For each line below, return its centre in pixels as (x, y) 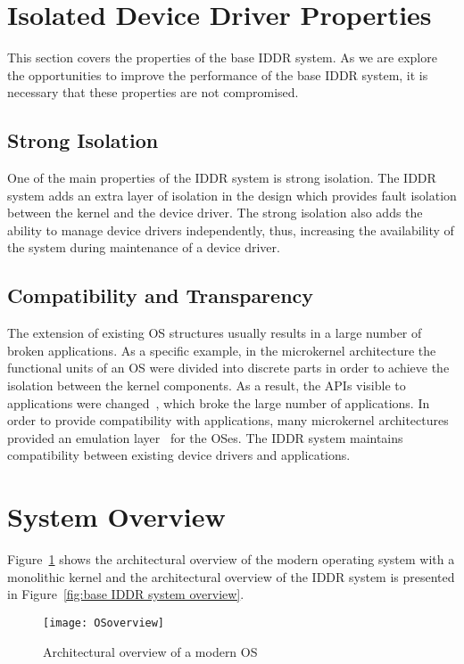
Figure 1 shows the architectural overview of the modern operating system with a (231, 559)
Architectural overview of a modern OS (150, 651)
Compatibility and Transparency (161, 295)
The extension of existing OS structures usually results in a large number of (215, 333)
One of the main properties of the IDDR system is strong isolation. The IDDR (222, 178)
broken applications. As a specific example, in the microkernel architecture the (222, 350)
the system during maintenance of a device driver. (144, 247)
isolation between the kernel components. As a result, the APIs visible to (207, 385)
